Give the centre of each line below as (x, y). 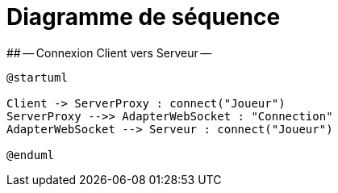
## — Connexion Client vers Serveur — (109, 52)
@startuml (37, 77)
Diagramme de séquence (144, 17)
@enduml (31, 155)
